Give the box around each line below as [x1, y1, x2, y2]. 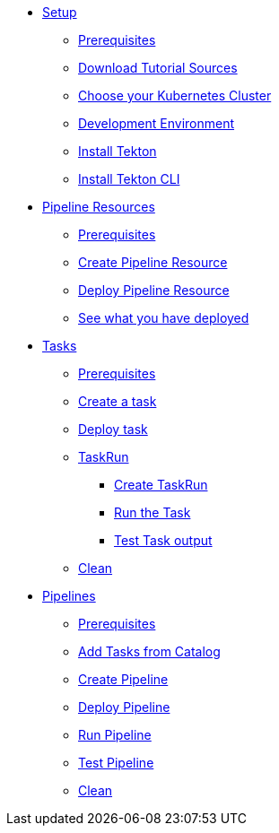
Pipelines [42, 588, 96, 603]
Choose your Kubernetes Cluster [78, 88, 272, 103]
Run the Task [114, 505, 191, 520]
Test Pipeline [78, 755, 154, 770]
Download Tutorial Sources [78, 60, 238, 75]
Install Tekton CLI [78, 171, 180, 187]
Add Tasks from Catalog [78, 644, 221, 659]
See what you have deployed [78, 310, 249, 325]
